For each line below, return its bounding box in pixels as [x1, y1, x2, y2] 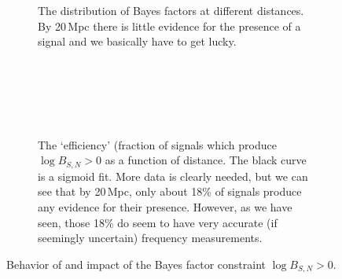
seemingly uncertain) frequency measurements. [38, 229, 263, 246]
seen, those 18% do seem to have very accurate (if [38, 214, 278, 230]
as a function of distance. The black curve [105, 152, 307, 168]
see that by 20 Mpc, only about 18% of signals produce [38, 183, 302, 200]
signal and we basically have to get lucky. [38, 33, 237, 50]
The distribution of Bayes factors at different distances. [38, 2, 304, 18]
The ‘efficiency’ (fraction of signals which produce [38, 136, 277, 152]
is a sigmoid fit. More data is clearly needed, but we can [38, 167, 308, 184]
